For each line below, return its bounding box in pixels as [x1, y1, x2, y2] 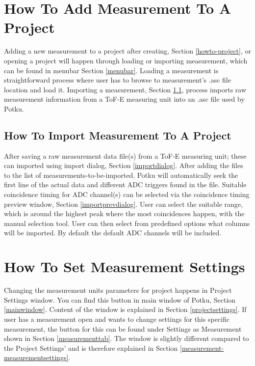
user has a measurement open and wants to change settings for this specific [4, 313, 229, 324]
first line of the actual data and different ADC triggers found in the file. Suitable [4, 179, 247, 190]
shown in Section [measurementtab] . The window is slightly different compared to [4, 333, 249, 343]
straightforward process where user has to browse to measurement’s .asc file [4, 75, 231, 85]
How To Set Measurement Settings [4, 256, 245, 277]
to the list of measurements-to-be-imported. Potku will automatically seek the [4, 169, 238, 180]
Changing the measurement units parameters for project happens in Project [4, 285, 232, 295]
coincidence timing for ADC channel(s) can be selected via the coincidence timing [4, 189, 250, 199]
